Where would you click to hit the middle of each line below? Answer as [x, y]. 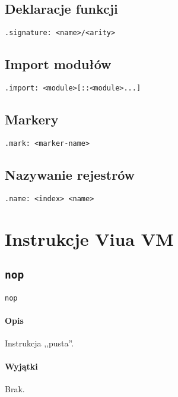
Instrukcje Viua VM [89, 238]
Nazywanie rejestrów [70, 174]
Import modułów [58, 64]
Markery [32, 119]
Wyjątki [21, 366]
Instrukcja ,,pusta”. [39, 343]
